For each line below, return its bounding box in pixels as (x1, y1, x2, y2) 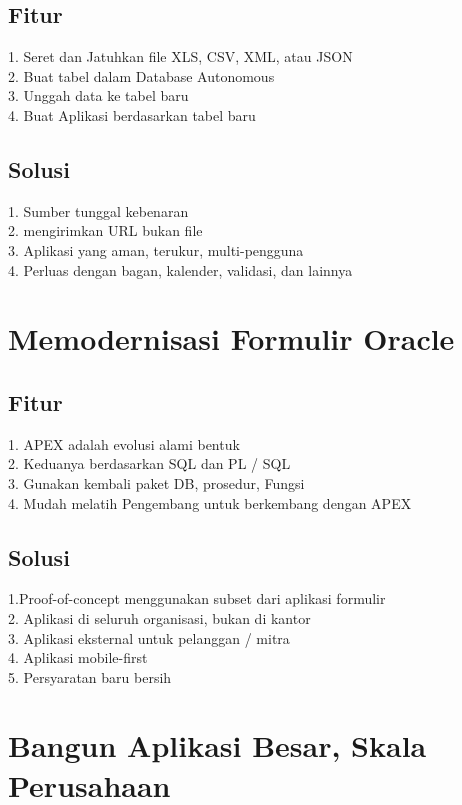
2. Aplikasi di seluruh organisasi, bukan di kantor (8, 607, 311, 628)
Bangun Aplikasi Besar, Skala (8, 725, 427, 766)
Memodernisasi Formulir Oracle (8, 318, 455, 359)
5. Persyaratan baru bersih (8, 666, 172, 687)
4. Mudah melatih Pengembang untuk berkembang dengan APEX (8, 492, 412, 513)
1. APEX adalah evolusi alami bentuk (8, 433, 240, 454)
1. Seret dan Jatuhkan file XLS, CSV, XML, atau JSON (8, 46, 353, 67)
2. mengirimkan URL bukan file (8, 220, 203, 241)
